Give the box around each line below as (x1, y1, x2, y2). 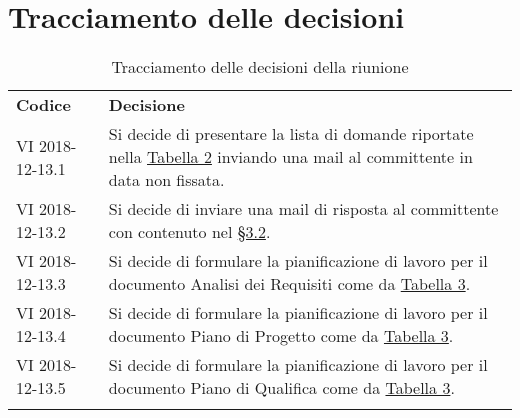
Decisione (108, 93, 185, 117)
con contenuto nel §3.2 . (108, 220, 271, 244)
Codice (16, 93, 71, 117)
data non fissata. (108, 168, 225, 192)
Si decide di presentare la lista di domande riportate (108, 122, 474, 146)
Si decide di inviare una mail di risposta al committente (108, 197, 499, 221)
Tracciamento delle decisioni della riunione (111, 55, 409, 79)
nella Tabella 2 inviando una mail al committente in (108, 145, 473, 169)
